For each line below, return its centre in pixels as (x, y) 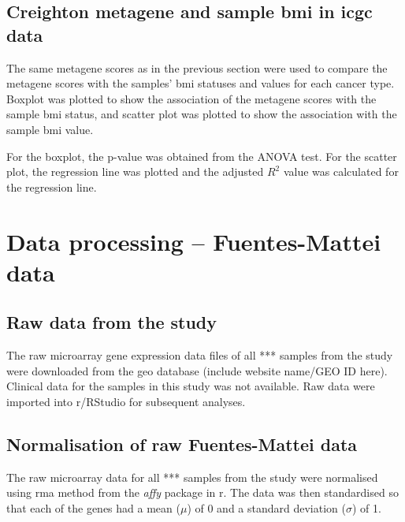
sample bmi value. (50, 129)
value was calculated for (341, 172)
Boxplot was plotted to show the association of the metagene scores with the (191, 98)
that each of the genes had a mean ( (93, 507)
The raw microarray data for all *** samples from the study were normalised (192, 477)
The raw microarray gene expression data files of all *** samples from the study (200, 355)
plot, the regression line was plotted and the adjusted (135, 172)
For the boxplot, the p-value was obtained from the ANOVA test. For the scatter (202, 156)
